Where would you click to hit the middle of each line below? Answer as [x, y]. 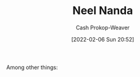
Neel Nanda [103, 11]
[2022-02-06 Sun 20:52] [103, 39]
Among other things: [32, 67]
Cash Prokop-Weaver [103, 28]
